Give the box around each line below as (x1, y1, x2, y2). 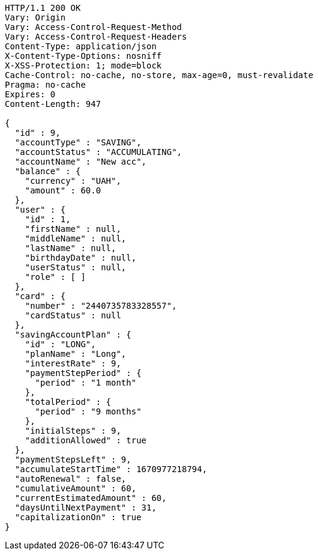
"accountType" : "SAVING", (14, 138, 142, 147)
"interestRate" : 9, (25, 359, 121, 368)
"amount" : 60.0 (25, 186, 101, 195)
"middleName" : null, (25, 234, 127, 243)
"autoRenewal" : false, (14, 474, 127, 484)
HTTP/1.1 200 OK (5, 3, 81, 13)
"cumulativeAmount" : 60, (14, 484, 137, 493)
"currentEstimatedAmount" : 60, (14, 493, 167, 503)
